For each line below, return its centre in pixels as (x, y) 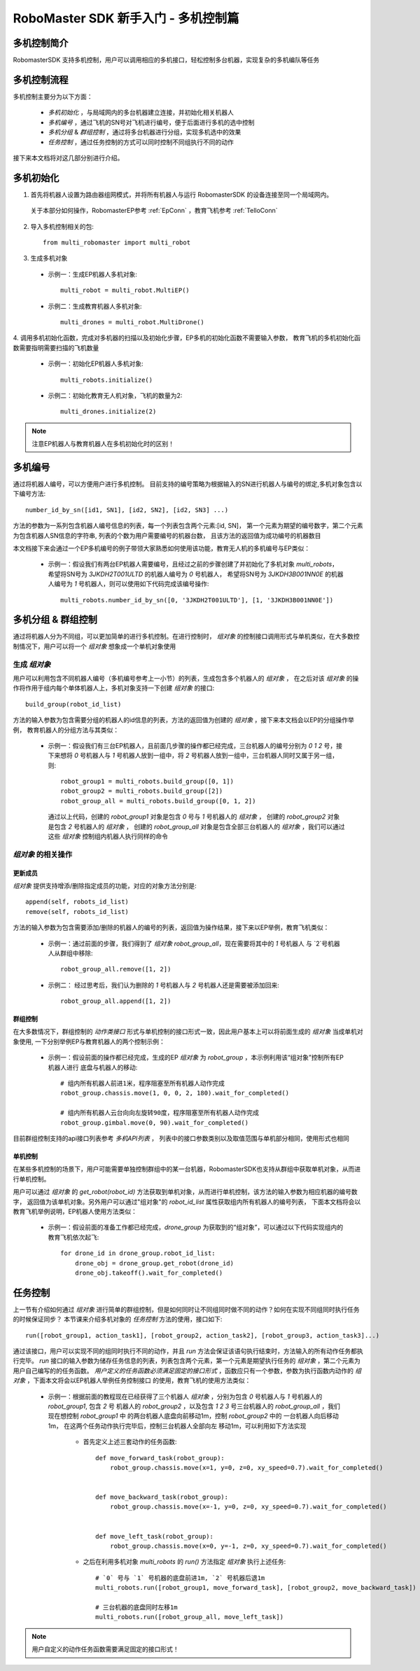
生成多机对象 (49, 258)
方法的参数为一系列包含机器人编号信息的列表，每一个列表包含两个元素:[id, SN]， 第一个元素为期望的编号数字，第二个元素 (188, 526)
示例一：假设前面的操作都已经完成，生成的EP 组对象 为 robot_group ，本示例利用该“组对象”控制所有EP (196, 1058)
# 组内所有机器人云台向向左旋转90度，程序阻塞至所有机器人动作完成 (160, 1113)
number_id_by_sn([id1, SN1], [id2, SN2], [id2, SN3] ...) (127, 510)
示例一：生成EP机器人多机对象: (93, 274)
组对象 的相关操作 (43, 854)
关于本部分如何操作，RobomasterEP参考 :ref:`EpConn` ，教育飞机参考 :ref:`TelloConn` (154, 211)
